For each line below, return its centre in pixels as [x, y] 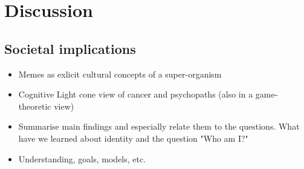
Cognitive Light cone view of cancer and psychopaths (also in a [136, 94]
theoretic [35, 106]
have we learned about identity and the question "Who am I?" [133, 138]
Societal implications [70, 48]
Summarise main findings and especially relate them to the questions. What [159, 126]
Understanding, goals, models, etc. [82, 158]
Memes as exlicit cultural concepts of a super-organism [120, 74]
